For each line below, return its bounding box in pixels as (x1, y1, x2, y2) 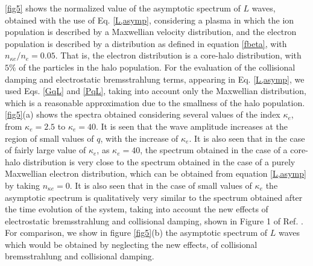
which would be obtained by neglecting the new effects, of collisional (5, 238, 258, 250)
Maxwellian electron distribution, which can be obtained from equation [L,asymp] (5, 167, 306, 180)
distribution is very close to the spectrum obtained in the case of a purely (23, 155, 296, 168)
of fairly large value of (5, 144, 86, 156)
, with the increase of (100, 131, 179, 144)
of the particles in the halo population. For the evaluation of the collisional (19, 60, 296, 73)
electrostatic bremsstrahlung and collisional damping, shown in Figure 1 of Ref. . (5, 214, 303, 227)
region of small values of (5, 131, 94, 144)
